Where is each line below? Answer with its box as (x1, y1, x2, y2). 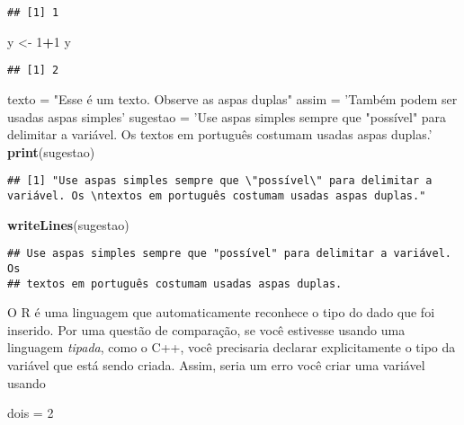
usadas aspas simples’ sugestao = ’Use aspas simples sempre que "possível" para (7, 107, 447, 126)
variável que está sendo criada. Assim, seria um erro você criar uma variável (7, 355, 425, 374)
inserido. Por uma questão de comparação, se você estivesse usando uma (7, 320, 406, 339)
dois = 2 (7, 403, 54, 422)
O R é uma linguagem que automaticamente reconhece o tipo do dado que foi (7, 303, 435, 322)
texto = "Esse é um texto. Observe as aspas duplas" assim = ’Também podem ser (7, 89, 458, 108)
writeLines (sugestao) (7, 215, 129, 234)
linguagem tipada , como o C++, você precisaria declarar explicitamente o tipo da (7, 338, 456, 357)
